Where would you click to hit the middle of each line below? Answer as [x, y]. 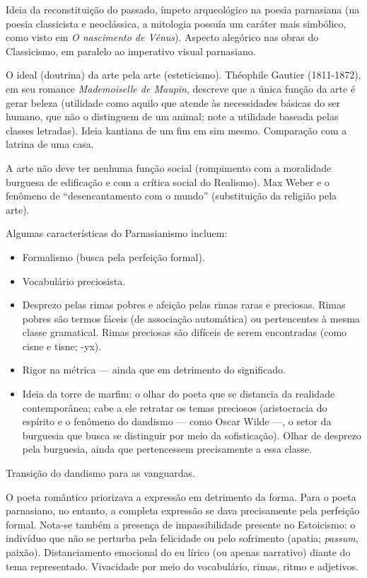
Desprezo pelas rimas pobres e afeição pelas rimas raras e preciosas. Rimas [184, 305]
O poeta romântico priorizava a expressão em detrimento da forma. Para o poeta [181, 496]
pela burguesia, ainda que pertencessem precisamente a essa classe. [167, 449]
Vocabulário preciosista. [74, 281]
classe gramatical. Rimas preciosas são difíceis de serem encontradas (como [185, 332]
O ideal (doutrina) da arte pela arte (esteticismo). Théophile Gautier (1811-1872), [183, 75]
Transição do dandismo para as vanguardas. [101, 473]
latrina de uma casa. [50, 144]
